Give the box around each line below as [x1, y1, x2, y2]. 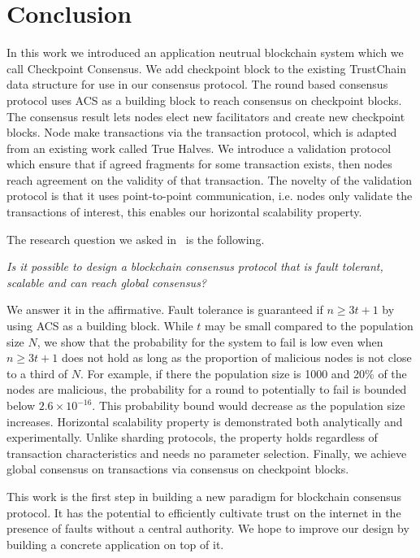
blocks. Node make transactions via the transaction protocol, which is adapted [6, 124, 397, 141]
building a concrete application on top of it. [6, 535, 224, 552]
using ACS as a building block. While [6, 317, 193, 334]
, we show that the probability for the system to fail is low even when [37, 333, 383, 350]
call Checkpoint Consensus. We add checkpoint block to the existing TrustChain [6, 59, 406, 76]
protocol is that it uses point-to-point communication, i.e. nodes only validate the [6, 187, 413, 204]
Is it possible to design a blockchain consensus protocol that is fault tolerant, [6, 258, 383, 275]
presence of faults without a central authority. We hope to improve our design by [6, 520, 409, 537]
